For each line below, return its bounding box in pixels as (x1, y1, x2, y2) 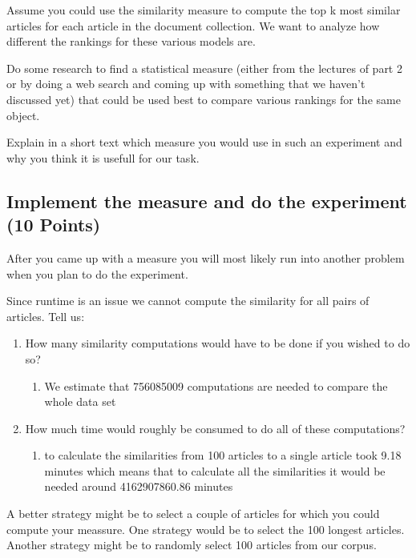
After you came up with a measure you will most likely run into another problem (6, 249, 405, 266)
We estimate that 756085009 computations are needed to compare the (44, 377, 388, 394)
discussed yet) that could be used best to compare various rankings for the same (6, 90, 401, 107)
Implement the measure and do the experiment (6, 188, 407, 213)
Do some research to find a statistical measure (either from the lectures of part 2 (6, 59, 402, 76)
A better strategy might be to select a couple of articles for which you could (6, 505, 380, 522)
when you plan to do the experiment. (6, 265, 188, 282)
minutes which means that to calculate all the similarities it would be (44, 462, 386, 479)
